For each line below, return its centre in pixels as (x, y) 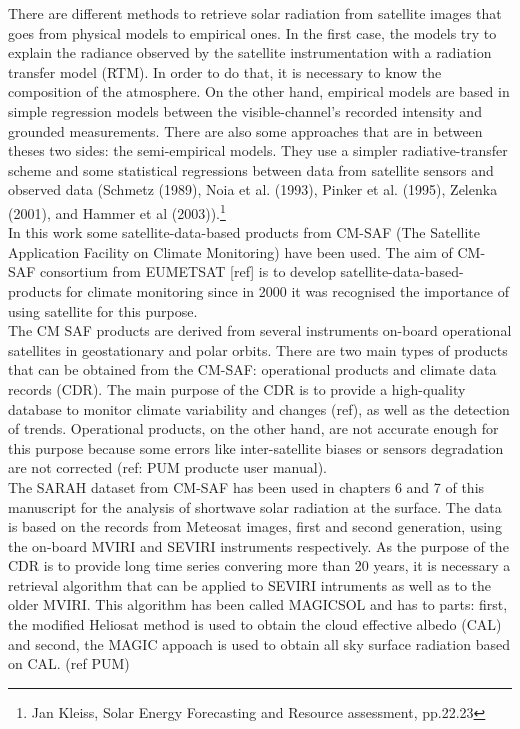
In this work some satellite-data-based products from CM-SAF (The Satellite (244, 232)
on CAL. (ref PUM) (69, 663)
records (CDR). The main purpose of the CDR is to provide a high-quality (237, 388)
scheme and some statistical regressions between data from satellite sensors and (251, 169)
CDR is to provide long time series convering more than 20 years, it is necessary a (259, 565)
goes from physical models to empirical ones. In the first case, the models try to (252, 32)
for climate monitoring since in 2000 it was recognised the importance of (287, 290)
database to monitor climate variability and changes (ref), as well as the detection (259, 408)
